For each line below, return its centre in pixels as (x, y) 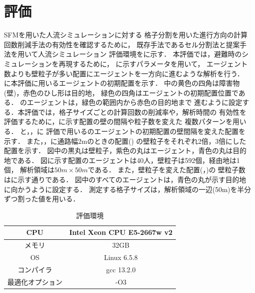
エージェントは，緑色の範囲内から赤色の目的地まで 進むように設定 (135, 102)
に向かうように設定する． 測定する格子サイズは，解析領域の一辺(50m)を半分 (127, 189)
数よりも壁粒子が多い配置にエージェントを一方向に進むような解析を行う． (124, 73)
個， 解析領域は (29, 170)
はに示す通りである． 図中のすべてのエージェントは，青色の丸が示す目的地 (125, 179)
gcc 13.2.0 (121, 269)
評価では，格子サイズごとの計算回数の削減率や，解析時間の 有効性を (135, 112)
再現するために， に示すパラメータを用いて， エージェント (153, 63)
